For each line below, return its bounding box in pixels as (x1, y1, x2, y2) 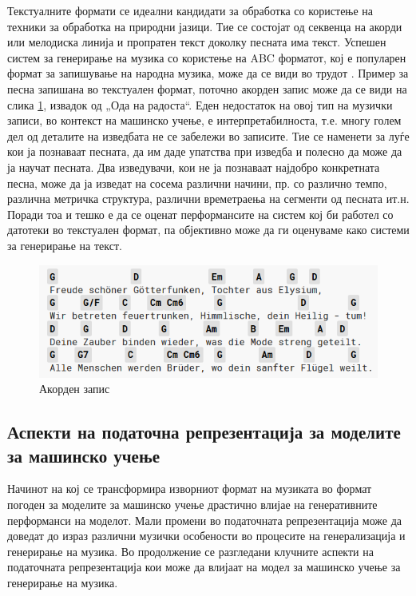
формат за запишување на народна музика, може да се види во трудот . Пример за (7, 65, 409, 81)
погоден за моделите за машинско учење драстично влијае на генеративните (7, 495, 378, 512)
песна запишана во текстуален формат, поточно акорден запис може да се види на (7, 80, 407, 97)
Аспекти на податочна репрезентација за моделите (7, 419, 401, 444)
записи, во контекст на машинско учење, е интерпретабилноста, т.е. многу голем (7, 112, 402, 129)
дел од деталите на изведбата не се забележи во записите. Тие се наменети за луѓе (7, 127, 410, 144)
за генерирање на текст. (7, 236, 122, 253)
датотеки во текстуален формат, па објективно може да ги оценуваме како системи (7, 221, 410, 238)
